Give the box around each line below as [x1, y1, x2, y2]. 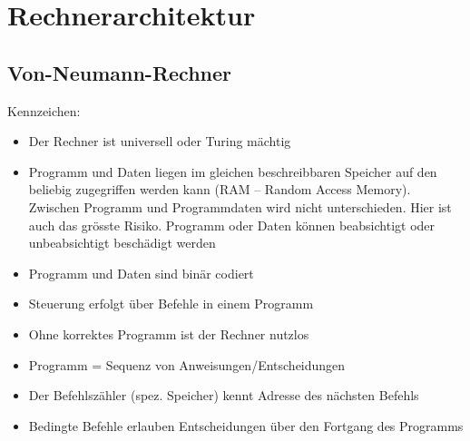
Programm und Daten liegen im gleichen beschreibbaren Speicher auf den [28, 162, 437, 181]
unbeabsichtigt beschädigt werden [28, 233, 216, 252]
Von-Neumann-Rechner [7, 58, 232, 86]
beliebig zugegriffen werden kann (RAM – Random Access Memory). [28, 180, 411, 199]
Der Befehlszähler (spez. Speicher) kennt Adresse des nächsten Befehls [28, 386, 419, 405]
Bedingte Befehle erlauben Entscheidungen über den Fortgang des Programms [28, 416, 464, 435]
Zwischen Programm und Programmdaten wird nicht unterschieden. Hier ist [28, 197, 452, 216]
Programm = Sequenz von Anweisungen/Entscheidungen [28, 355, 346, 374]
